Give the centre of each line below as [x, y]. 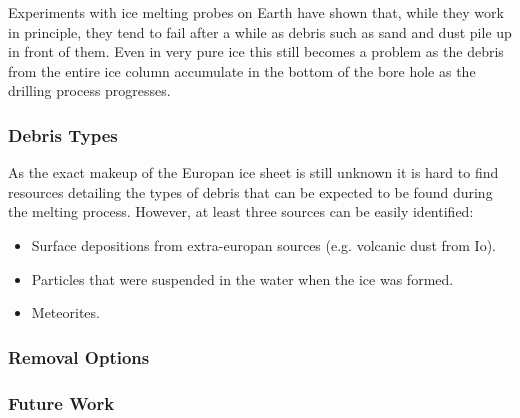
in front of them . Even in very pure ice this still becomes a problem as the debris [256, 51]
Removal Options [79, 356]
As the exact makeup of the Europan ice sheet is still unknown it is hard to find [253, 172]
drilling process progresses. [89, 90]
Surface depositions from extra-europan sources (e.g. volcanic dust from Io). [263, 244]
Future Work [61, 402]
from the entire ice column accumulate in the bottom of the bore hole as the [242, 70]
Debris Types [63, 134]
